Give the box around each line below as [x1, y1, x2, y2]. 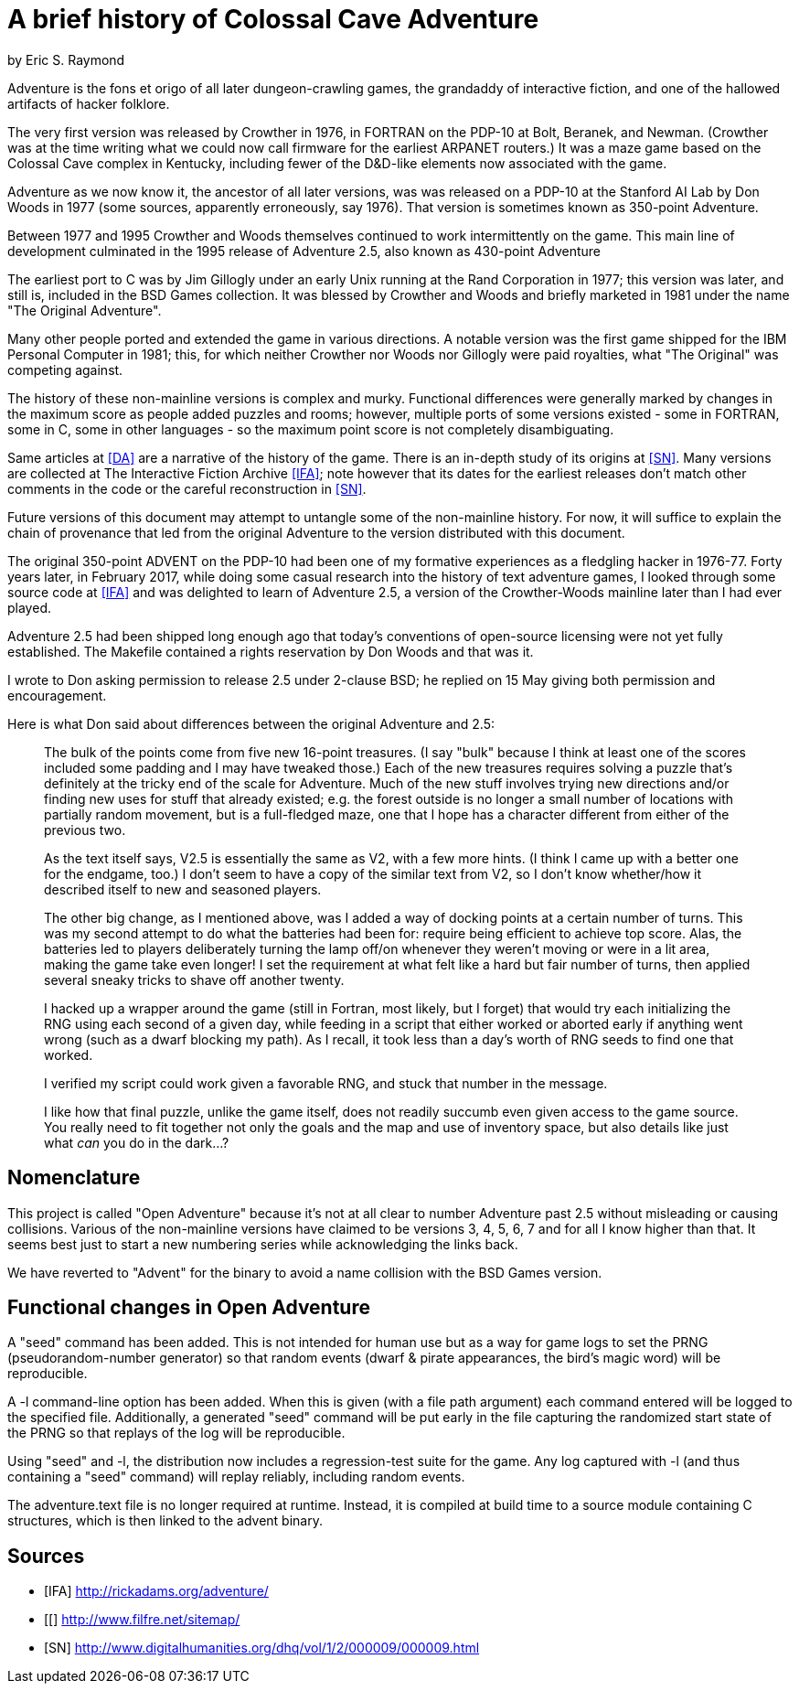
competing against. [7, 361, 123, 378]
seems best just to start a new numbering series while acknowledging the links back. [7, 1236, 518, 1252]
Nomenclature [7, 1166, 141, 1190]
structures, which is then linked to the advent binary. [7, 1513, 323, 1529]
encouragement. [7, 687, 107, 703]
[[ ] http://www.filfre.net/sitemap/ [44, 1611, 240, 1628]
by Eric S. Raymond [7, 51, 125, 68]
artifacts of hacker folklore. [7, 95, 170, 112]
